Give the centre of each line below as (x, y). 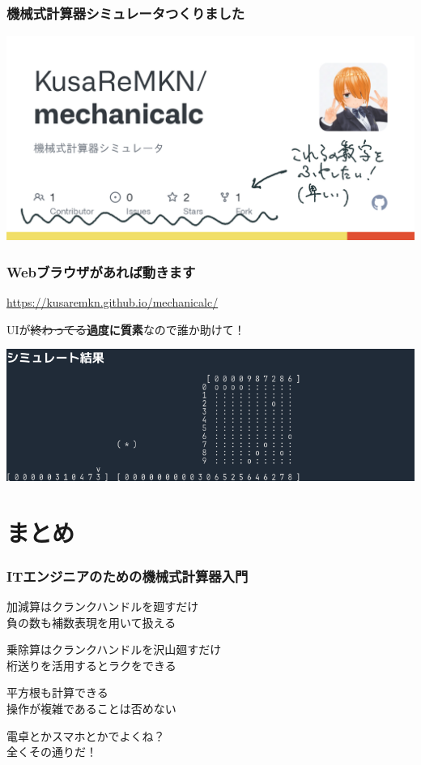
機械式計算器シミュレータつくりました (126, 13)
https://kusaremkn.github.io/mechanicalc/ (113, 302)
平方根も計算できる (57, 692)
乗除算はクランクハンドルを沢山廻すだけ (114, 649)
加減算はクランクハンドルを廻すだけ (103, 606)
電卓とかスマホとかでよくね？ (86, 735)
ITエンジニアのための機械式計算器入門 (128, 576)
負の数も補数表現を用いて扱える (91, 622)
